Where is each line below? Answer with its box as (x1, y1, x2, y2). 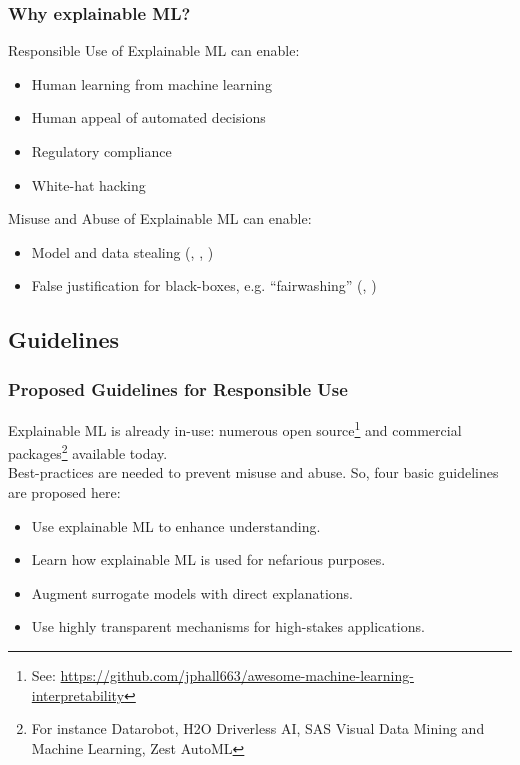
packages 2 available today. (8, 440, 168, 463)
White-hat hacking (31, 174, 146, 195)
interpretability (31, 684, 125, 705)
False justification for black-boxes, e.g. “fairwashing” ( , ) (31, 275, 377, 296)
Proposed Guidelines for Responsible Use (8, 376, 348, 401)
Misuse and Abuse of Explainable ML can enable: (8, 208, 312, 229)
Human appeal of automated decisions (31, 107, 266, 128)
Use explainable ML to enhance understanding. (31, 515, 321, 536)
